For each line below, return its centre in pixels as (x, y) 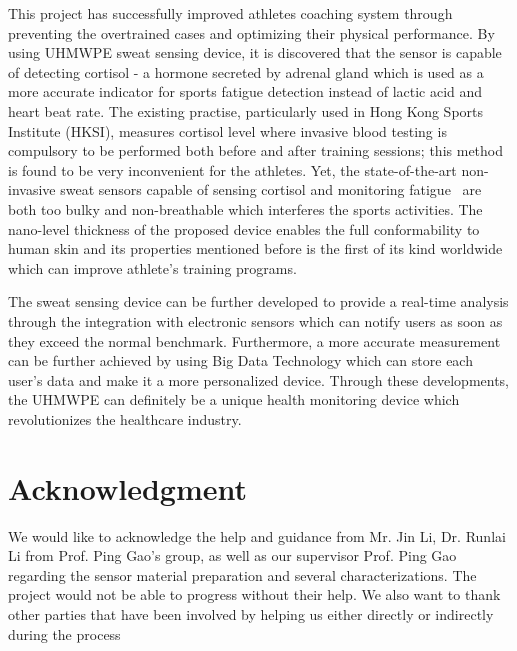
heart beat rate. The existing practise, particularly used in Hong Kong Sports (246, 110)
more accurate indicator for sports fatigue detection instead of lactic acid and (245, 91)
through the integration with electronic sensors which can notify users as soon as (255, 320)
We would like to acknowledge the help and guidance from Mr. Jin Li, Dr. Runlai (257, 535)
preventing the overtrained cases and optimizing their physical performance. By (251, 32)
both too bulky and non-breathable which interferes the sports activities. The (245, 208)
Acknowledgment (127, 487)
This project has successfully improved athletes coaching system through (230, 13)
